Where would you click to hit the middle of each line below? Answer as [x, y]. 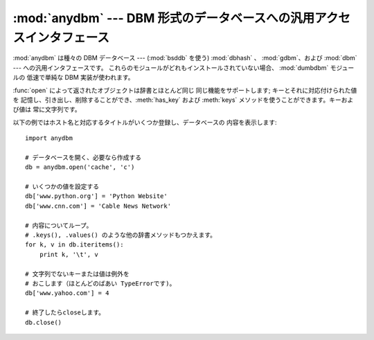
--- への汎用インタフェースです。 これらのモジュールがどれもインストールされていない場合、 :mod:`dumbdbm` [171, 68]
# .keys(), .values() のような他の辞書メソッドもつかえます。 [121, 235]
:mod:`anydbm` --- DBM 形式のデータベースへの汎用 [164, 18]
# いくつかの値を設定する [62, 187]
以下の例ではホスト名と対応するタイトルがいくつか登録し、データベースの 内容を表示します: [145, 122]
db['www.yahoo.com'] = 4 [67, 293]
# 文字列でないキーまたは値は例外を [77, 274]
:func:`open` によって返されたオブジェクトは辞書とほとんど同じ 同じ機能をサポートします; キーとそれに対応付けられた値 [185, 90]
